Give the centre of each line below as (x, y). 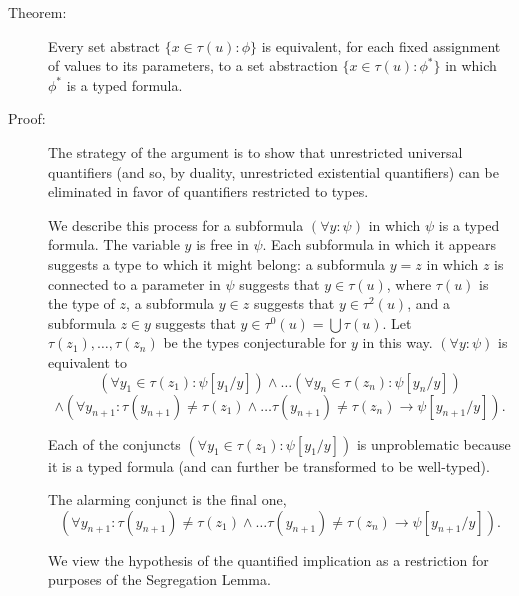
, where (409, 283)
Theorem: (37, 12)
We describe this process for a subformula (176, 224)
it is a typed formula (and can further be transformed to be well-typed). (269, 465)
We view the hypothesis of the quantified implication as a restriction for (268, 559)
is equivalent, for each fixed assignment (381, 45)
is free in (222, 244)
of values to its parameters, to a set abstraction (193, 65)
